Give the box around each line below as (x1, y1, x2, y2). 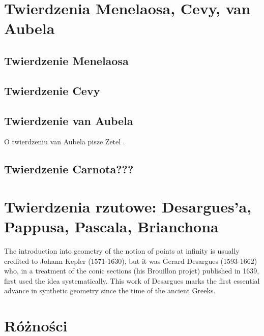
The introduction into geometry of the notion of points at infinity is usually (4, 246, 240, 256)
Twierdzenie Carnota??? (4, 161, 134, 177)
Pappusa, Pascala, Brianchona (4, 216, 219, 237)
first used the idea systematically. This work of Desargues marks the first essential (4, 275, 260, 286)
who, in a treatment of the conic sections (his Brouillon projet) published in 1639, (4, 265, 259, 276)
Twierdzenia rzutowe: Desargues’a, (4, 196, 252, 217)
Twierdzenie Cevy (4, 82, 100, 98)
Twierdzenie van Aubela (4, 112, 133, 128)
